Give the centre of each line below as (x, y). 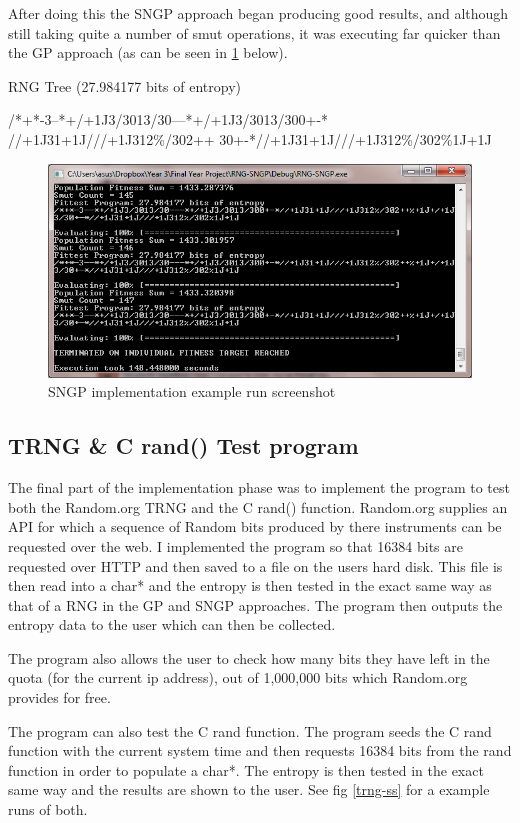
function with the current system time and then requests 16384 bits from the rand (260, 750)
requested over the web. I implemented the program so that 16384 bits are (235, 545)
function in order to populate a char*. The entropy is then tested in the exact (246, 769)
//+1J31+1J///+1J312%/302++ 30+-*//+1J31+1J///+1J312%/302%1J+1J (250, 138)
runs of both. (48, 809)
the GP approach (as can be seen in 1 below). (148, 52)
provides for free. (59, 697)
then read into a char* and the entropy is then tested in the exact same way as (250, 585)
